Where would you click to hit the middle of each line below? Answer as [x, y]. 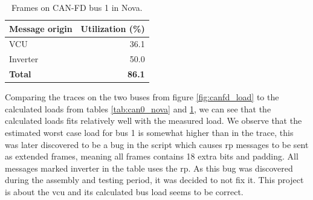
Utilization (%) [113, 28]
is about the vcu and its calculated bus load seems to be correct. [124, 191]
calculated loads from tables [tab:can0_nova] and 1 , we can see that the [138, 108]
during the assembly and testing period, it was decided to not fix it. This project [154, 180]
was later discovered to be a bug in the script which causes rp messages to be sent [157, 144]
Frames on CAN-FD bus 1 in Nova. [77, 7]
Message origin [41, 28]
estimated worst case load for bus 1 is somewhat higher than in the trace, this [149, 132]
